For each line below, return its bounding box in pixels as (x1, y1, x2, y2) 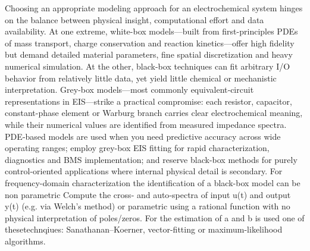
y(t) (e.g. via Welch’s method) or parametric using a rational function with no (5, 200, 290, 212)
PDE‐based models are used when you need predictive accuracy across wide (5, 130, 281, 142)
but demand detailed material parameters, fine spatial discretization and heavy (5, 48, 293, 61)
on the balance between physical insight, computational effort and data (5, 13, 264, 26)
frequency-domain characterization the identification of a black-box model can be (5, 176, 300, 189)
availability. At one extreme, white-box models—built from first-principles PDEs (5, 25, 298, 37)
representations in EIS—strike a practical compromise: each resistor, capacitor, (5, 95, 292, 107)
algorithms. (5, 234, 46, 247)
